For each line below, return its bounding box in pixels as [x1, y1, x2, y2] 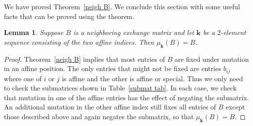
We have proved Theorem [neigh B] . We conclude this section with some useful [4, 1, 240, 11]
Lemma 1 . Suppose [4, 27, 64, 37]
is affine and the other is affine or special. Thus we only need [62, 73, 243, 83]
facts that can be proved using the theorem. [4, 11, 135, 21]
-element [220, 27, 246, 37]
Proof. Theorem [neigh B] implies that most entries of [4, 54, 165, 64]
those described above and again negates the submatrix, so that [4, 111, 194, 121]
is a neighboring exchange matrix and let [73, 27, 194, 37]
